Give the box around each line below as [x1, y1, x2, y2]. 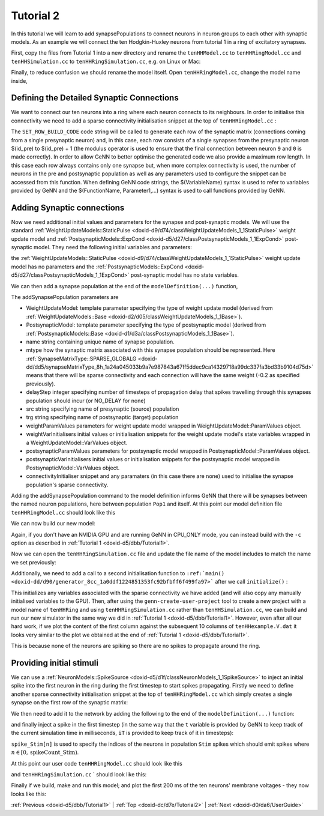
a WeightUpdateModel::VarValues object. [26, 439, 128, 446]
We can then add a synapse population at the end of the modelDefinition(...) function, [11, 282, 238, 289]
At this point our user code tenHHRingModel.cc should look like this [11, 760, 182, 767]
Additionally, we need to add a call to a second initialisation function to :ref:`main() [11, 570, 225, 577]
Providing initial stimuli [11, 658, 99, 668]
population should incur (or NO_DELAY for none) [26, 397, 146, 404]
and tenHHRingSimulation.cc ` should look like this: [11, 771, 147, 778]
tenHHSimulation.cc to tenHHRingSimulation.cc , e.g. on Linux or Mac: [11, 58, 201, 65]
